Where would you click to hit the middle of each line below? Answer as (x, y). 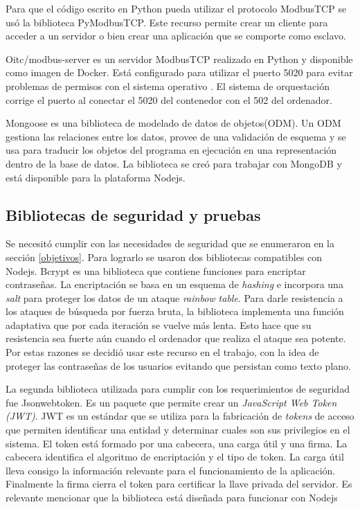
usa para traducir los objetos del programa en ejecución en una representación (171, 150)
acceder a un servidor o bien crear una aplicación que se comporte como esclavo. (176, 36)
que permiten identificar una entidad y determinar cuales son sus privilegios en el (178, 430)
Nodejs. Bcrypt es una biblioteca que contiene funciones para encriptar (156, 270)
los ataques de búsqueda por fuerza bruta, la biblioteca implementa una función (175, 311)
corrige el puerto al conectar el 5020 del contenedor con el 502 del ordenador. (169, 99)
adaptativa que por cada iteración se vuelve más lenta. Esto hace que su (159, 324)
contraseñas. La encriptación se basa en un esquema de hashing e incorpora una (174, 284)
